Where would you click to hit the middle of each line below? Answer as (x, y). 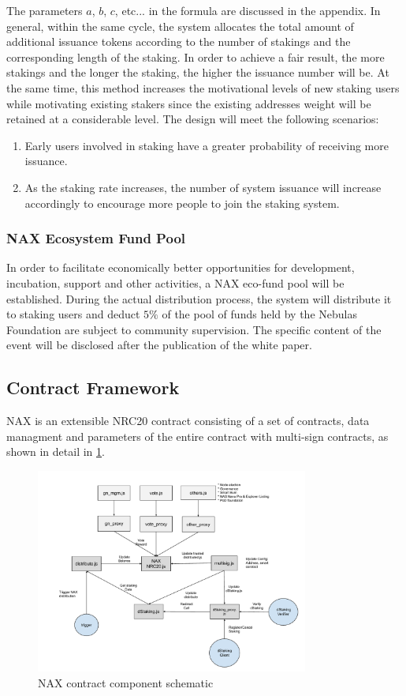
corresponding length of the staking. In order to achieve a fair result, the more (196, 56)
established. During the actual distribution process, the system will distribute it (199, 298)
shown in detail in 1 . (56, 451)
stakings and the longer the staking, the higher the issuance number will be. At (198, 72)
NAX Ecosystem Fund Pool (96, 238)
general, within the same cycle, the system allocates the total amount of (180, 26)
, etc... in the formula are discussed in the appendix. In (248, 10)
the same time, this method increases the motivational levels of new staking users (203, 87)
